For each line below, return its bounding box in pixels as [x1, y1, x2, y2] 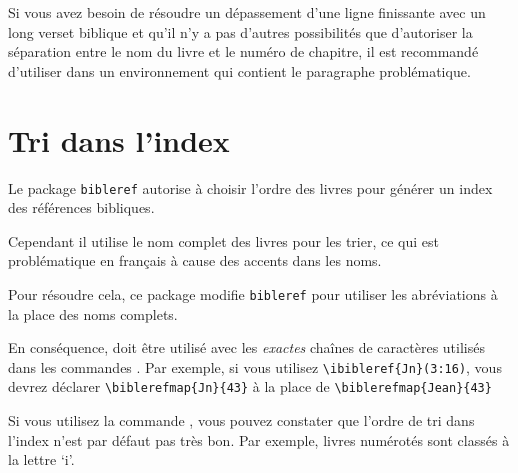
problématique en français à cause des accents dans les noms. [8, 250, 382, 271]
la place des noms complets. [8, 303, 178, 324]
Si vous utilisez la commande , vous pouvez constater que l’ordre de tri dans [8, 410, 475, 431]
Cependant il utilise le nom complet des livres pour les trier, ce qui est [8, 230, 440, 251]
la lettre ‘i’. [8, 449, 75, 470]
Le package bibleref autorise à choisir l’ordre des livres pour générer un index [8, 177, 493, 198]
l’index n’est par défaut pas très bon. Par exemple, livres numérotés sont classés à [8, 429, 510, 450]
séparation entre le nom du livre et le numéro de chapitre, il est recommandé [8, 41, 479, 62]
